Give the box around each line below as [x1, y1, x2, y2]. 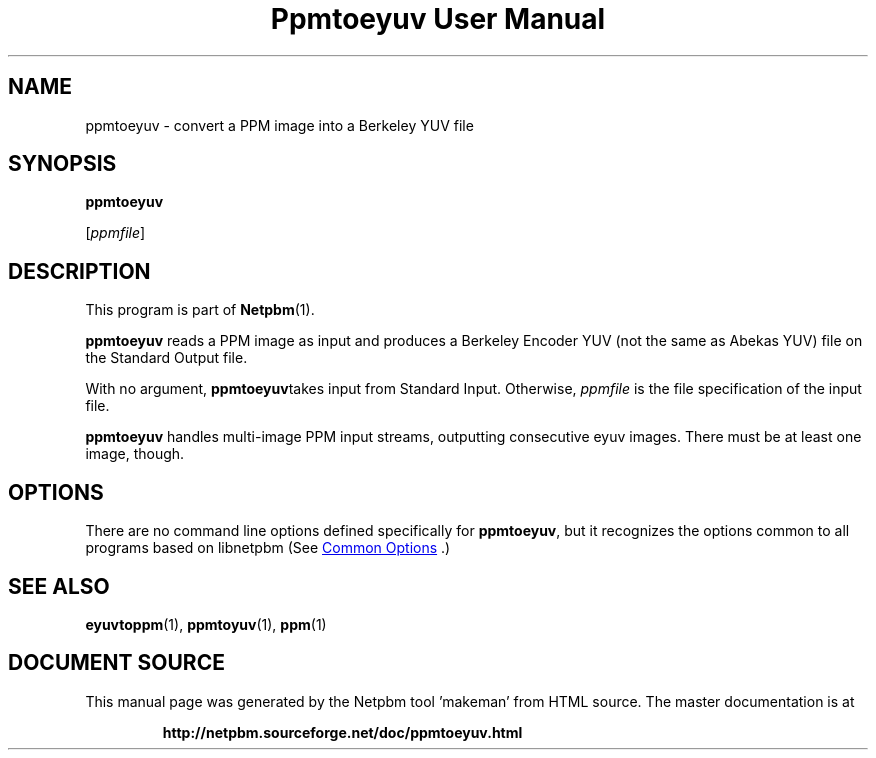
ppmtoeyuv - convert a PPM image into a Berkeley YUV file [85, 116, 474, 134]
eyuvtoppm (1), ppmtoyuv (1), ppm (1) [85, 615, 327, 633]
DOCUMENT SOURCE [8, 650, 225, 676]
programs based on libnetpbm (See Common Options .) [85, 539, 451, 557]
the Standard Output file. [85, 349, 248, 367]
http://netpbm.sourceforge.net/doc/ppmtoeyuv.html [162, 723, 523, 741]
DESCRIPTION [8, 258, 151, 284]
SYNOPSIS [8, 151, 117, 177]
